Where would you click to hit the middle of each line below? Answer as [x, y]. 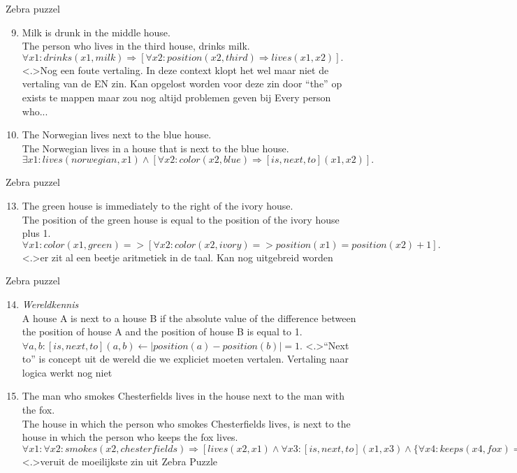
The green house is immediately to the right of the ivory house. [158, 205]
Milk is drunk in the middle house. [96, 32]
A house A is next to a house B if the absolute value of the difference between [189, 318]
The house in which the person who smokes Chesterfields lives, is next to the [186, 423]
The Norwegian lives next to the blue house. [117, 134]
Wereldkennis [50, 304]
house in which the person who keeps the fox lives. [130, 437]
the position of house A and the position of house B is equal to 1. [162, 332]
